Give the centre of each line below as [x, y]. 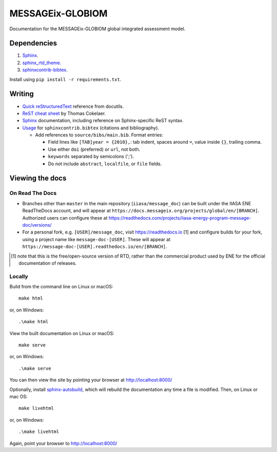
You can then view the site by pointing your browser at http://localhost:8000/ [91, 380]
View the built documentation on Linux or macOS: [62, 333]
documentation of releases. [48, 263]
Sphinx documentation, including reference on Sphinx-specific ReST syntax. [103, 121]
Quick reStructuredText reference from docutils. [73, 106]
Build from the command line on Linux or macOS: [61, 287]
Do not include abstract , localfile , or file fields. [105, 164]
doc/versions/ [37, 225]
